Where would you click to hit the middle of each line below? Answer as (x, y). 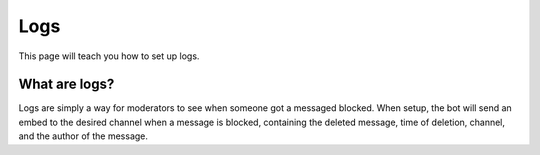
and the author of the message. (83, 136)
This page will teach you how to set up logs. (109, 56)
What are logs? (66, 84)
